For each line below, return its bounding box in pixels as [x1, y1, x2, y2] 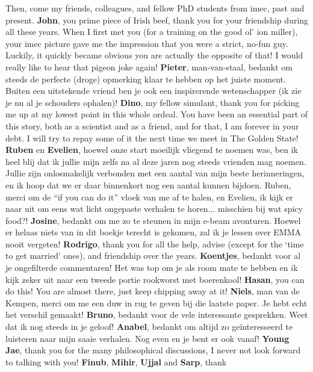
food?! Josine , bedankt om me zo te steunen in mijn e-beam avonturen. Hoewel [5, 214, 301, 226]
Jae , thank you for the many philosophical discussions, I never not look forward [5, 344, 301, 356]
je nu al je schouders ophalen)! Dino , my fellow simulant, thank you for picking [5, 96, 300, 108]
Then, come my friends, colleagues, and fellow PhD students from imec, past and [5, 2, 305, 14]
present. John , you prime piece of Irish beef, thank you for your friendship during [5, 13, 309, 26]
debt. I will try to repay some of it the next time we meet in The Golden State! [5, 131, 299, 144]
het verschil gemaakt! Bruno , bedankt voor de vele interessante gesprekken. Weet [5, 308, 308, 321]
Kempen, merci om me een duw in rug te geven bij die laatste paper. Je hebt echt [5, 296, 308, 309]
